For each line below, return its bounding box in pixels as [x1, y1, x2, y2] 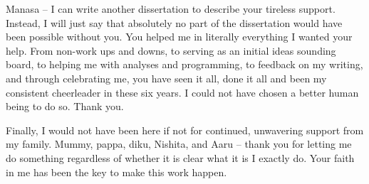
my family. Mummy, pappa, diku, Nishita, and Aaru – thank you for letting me [6, 136, 352, 151]
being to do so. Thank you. [6, 99, 124, 114]
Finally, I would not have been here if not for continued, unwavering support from [6, 122, 364, 137]
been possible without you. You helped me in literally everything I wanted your [6, 29, 353, 44]
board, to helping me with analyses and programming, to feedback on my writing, [6, 57, 363, 72]
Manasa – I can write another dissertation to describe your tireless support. [6, 1, 336, 16]
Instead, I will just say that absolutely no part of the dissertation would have [6, 15, 343, 30]
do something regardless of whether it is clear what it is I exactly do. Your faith [6, 150, 355, 165]
